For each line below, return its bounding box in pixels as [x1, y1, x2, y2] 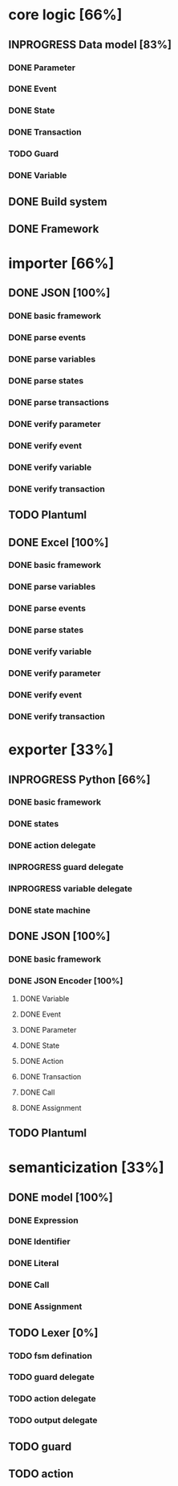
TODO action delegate [8, 1393, 96, 1405]
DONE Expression [8, 1215, 79, 1226]
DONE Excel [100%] [8, 536, 109, 549]
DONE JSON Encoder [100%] [8, 975, 123, 987]
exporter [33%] [8, 741, 114, 759]
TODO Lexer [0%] [8, 1326, 99, 1339]
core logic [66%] [8, 6, 123, 24]
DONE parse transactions [8, 397, 110, 408]
